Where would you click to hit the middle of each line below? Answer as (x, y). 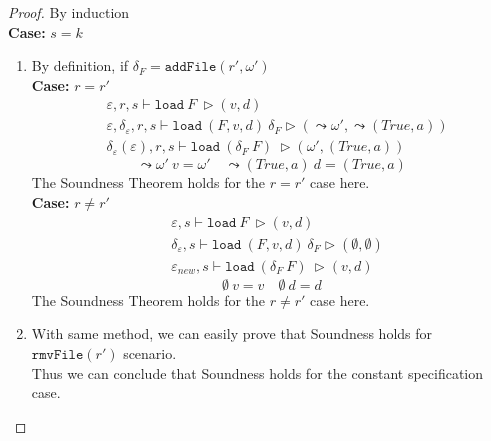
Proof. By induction (69, 12)
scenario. (150, 352)
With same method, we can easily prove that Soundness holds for (232, 333)
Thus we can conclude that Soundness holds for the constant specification (257, 372)
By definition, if (80, 65)
